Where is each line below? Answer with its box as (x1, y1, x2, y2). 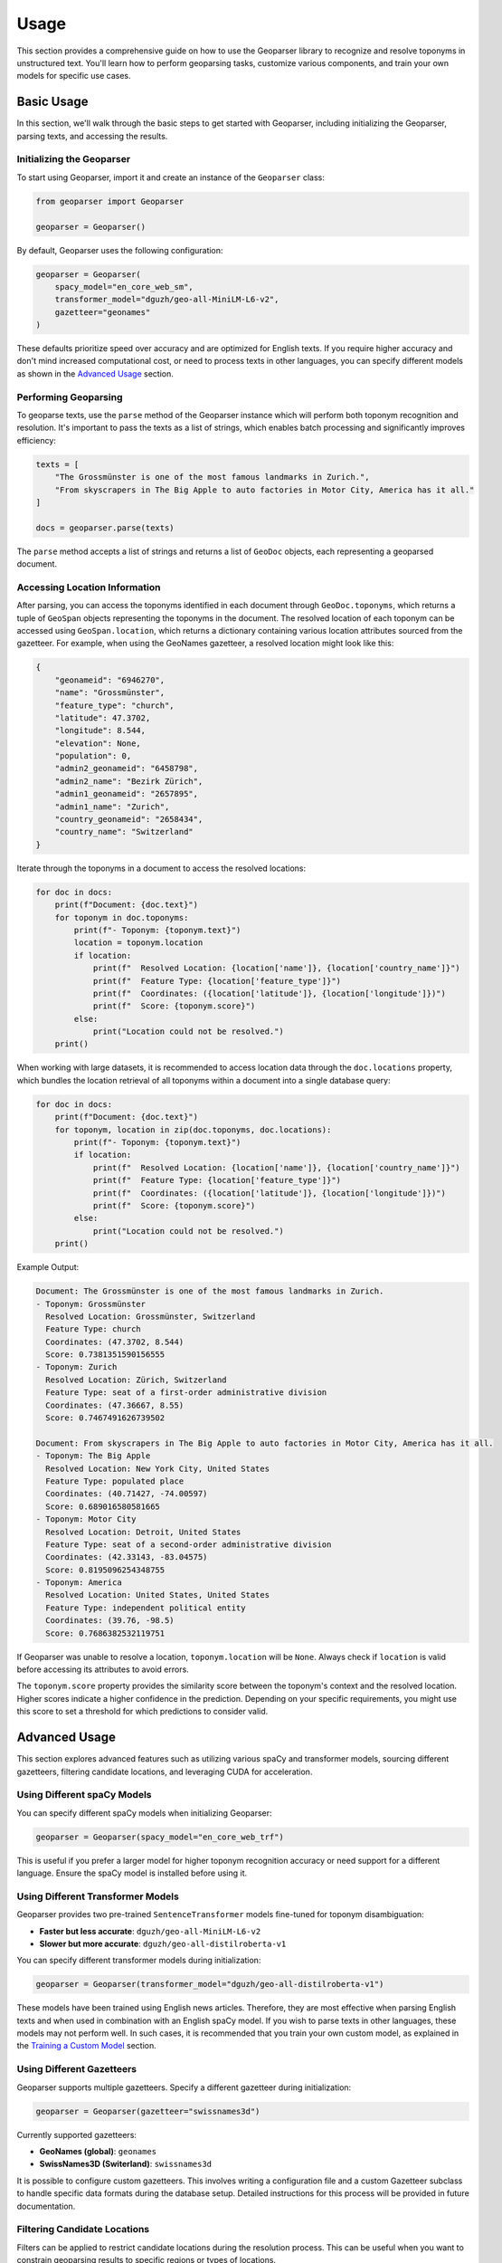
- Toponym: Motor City (35, 1514, 137, 1524)
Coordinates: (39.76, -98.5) (45, 1616, 175, 1626)
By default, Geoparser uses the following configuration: (16, 244, 223, 255)
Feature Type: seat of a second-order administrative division (45, 1539, 332, 1550)
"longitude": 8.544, (54, 725, 147, 736)
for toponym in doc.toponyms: (54, 912, 189, 922)
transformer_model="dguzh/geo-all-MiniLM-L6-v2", (54, 294, 279, 305)
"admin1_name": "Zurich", (54, 801, 170, 812)
